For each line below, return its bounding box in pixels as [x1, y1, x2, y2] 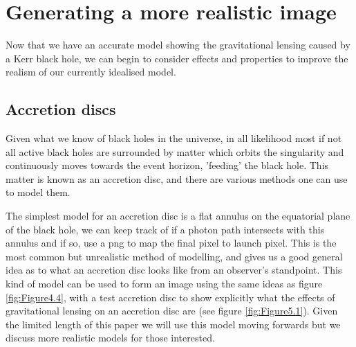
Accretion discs [6, 98, 116, 120]
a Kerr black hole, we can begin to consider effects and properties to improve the [6, 51, 348, 65]
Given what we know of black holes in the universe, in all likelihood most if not [6, 131, 342, 145]
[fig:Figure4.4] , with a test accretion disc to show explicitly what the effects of [6, 290, 335, 304]
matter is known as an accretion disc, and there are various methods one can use [6, 171, 348, 186]
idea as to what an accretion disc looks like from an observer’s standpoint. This [6, 263, 342, 277]
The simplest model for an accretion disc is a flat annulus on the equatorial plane [6, 208, 350, 223]
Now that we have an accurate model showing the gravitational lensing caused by [6, 37, 350, 52]
